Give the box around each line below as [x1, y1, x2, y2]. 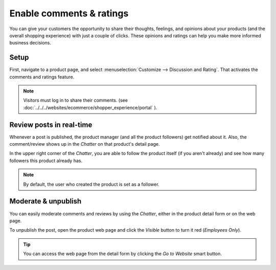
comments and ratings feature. [9, 74, 75, 80]
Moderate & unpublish [9, 197, 82, 206]
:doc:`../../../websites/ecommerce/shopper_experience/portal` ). [23, 104, 157, 110]
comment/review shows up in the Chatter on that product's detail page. [9, 141, 160, 147]
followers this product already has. [9, 157, 83, 164]
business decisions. [9, 40, 51, 46]
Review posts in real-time [9, 120, 93, 129]
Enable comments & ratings [9, 8, 129, 19]
